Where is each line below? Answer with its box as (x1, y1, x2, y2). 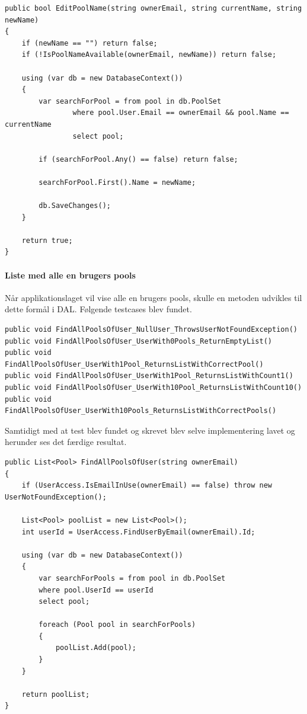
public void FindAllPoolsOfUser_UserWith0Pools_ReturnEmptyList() (5, 337, 273, 345)
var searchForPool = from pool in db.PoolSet (39, 97, 222, 105)
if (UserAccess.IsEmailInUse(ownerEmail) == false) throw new (21, 481, 273, 490)
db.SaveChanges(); (39, 201, 111, 210)
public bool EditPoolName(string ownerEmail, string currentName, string (5, 4, 302, 12)
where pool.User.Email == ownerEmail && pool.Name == (72, 108, 289, 117)
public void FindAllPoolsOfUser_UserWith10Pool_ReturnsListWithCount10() (5, 383, 302, 392)
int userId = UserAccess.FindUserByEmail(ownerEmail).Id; (21, 527, 255, 536)
